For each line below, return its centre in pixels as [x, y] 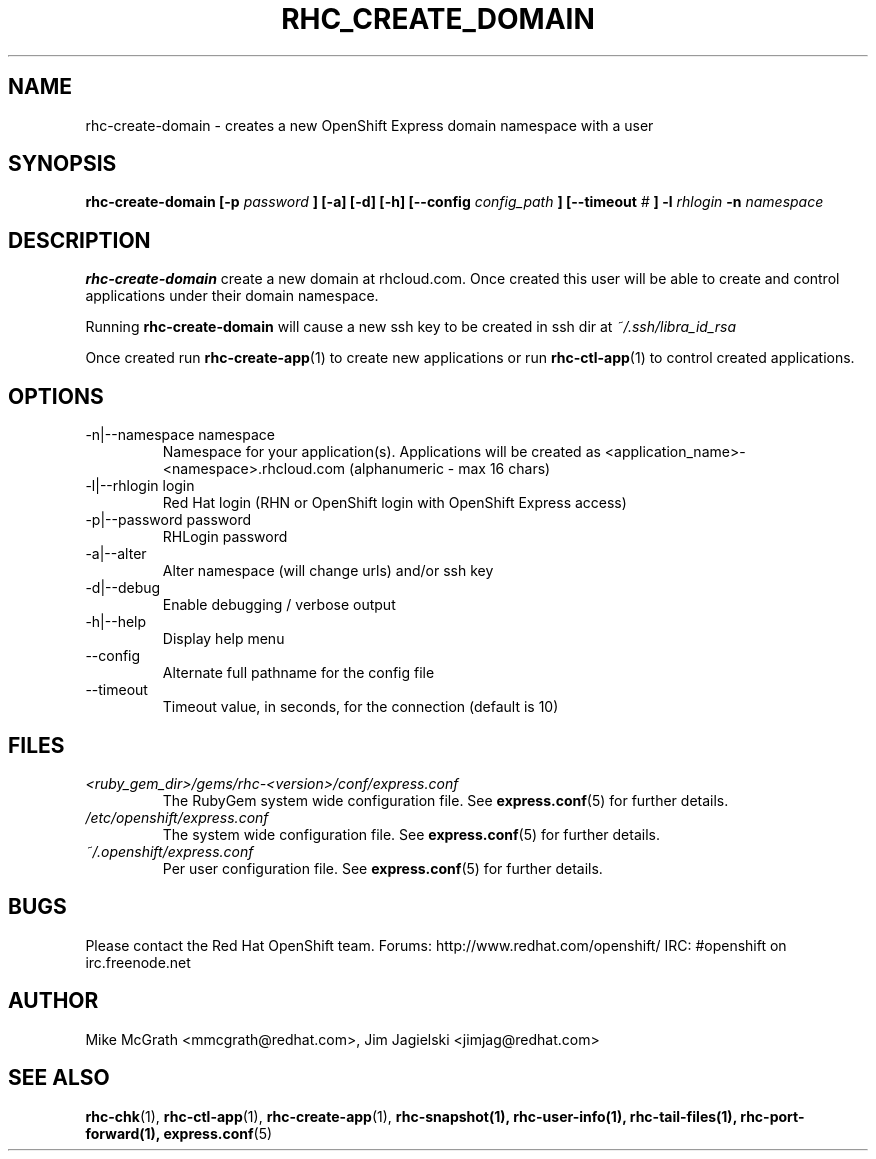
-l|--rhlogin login [140, 486]
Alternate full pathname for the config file [298, 673]
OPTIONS [56, 396]
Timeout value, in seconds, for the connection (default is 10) [360, 707]
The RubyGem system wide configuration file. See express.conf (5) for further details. [445, 800]
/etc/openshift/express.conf [177, 817]
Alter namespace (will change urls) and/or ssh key [328, 571]
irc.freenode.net [138, 962]
